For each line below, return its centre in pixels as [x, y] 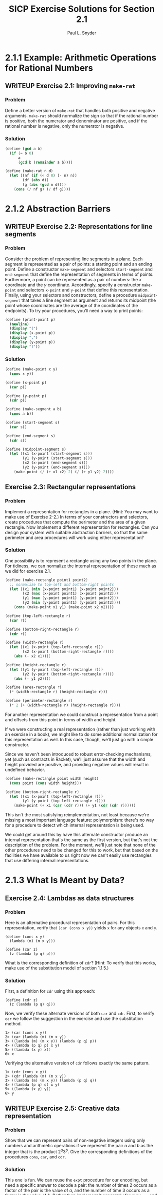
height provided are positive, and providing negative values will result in [77, 764]
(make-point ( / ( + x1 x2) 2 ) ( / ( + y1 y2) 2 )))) [64, 472]
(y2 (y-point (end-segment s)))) [56, 467]
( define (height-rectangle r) [36, 665]
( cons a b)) [22, 414]
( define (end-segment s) [30, 436]
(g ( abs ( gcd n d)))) [45, 185]
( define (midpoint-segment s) [36, 449]
